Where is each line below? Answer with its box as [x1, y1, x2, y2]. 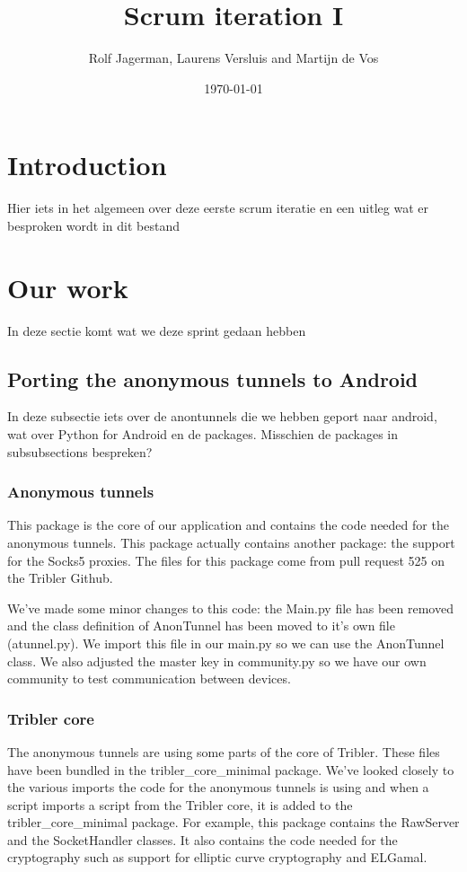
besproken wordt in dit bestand [7, 216, 180, 234]
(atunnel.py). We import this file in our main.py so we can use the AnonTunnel [7, 633, 445, 652]
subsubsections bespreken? [7, 442, 153, 461]
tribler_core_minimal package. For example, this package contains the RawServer [7, 813, 460, 832]
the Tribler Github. [7, 568, 113, 587]
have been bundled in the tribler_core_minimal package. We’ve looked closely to [7, 760, 454, 779]
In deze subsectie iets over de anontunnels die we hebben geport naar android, [7, 407, 437, 426]
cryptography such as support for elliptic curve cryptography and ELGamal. [7, 848, 427, 867]
